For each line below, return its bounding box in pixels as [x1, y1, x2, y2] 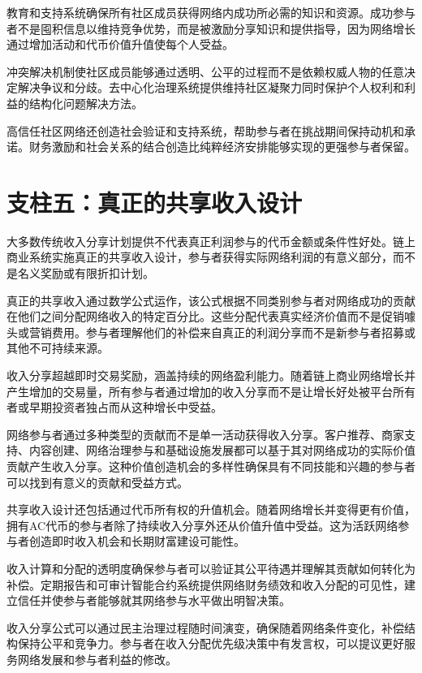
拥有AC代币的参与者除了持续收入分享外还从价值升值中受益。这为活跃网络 [6, 516, 398, 533]
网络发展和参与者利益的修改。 [17, 650, 177, 667]
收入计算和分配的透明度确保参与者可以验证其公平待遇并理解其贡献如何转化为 [6, 559, 416, 576]
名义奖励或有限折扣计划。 [17, 265, 154, 282]
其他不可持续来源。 [6, 339, 109, 356]
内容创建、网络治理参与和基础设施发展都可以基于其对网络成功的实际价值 [28, 442, 416, 459]
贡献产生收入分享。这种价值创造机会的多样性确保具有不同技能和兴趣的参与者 [6, 458, 416, 474]
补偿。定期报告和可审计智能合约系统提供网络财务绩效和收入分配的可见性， [6, 576, 404, 593]
